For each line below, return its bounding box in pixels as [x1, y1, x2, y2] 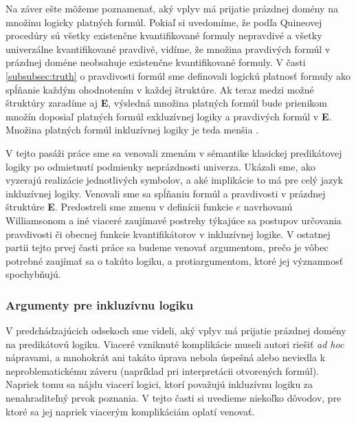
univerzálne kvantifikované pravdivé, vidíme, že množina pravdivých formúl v [5, 41, 331, 56]
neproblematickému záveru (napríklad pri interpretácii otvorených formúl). [5, 363, 320, 378]
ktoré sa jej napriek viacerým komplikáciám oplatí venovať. [5, 404, 255, 418]
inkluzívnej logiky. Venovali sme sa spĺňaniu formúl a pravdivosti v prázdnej [5, 186, 326, 200]
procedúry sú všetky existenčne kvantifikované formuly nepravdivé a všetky [5, 28, 322, 43]
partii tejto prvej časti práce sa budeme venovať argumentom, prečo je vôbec [5, 240, 329, 254]
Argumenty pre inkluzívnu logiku [5, 296, 194, 313]
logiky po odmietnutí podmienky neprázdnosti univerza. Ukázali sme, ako [5, 159, 315, 173]
